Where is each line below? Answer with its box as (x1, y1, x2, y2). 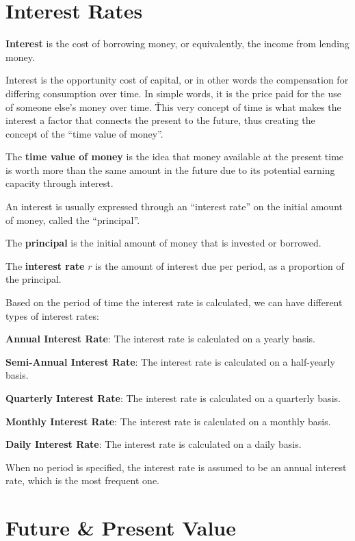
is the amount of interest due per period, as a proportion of (95, 258, 344, 273)
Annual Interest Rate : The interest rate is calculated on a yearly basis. (5, 331, 315, 346)
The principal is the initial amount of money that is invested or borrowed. (5, 236, 321, 250)
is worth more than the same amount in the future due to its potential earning (5, 162, 335, 177)
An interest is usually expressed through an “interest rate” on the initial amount (5, 199, 343, 214)
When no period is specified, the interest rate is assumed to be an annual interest (5, 460, 347, 474)
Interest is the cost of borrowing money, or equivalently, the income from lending (5, 36, 350, 51)
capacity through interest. (5, 176, 114, 190)
